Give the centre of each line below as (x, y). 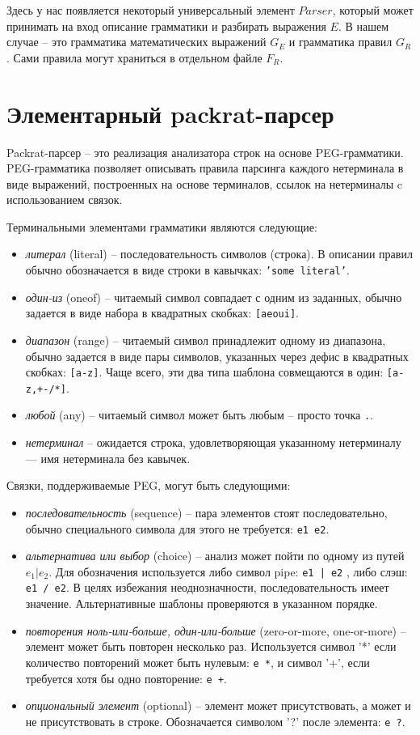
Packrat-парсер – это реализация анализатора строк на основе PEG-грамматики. (205, 152)
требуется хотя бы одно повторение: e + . (126, 678)
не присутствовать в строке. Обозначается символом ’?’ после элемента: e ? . (215, 721)
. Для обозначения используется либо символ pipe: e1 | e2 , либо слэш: (228, 571)
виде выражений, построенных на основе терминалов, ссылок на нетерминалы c (205, 183)
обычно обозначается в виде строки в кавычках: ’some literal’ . (187, 270)
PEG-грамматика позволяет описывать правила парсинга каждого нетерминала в (205, 168)
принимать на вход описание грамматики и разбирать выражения (166, 25)
